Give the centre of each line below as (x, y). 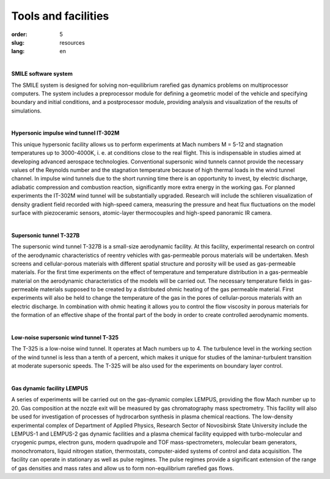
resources (72, 42)
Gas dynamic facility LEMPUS (50, 388)
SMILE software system (42, 74)
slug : (18, 42)
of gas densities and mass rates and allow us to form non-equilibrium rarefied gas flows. (123, 468)
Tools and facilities (60, 16)
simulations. (27, 111)
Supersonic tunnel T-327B (46, 235)
